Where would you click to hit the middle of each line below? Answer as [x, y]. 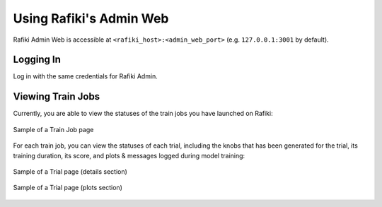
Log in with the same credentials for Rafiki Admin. [86, 76]
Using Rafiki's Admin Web [91, 18]
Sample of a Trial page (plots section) [68, 188]
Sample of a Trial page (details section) [70, 171]
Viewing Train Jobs [57, 96]
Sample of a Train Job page [53, 129]
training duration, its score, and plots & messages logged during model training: [129, 155]
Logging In [37, 60]
